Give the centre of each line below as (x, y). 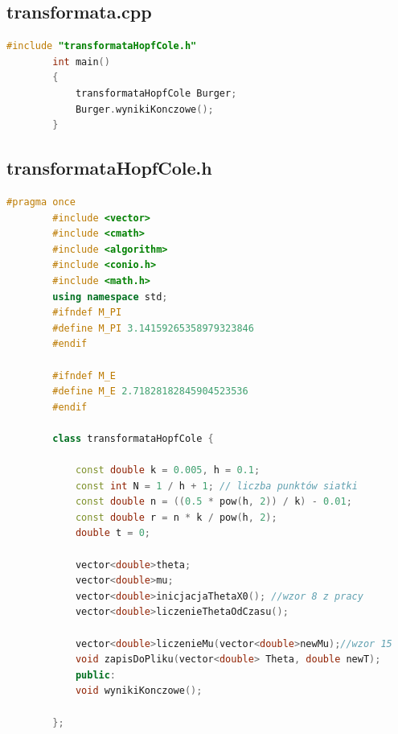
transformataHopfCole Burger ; (156, 93)
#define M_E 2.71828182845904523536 (150, 392)
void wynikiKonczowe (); (139, 691)
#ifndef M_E (84, 375)
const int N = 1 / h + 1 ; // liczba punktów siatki (216, 486)
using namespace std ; (110, 297)
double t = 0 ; (113, 533)
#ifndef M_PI (87, 313)
